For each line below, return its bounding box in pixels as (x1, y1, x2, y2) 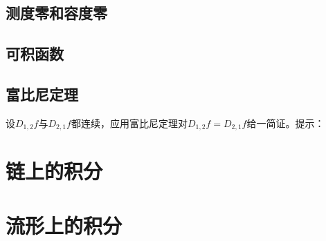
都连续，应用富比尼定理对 (71, 115, 188, 130)
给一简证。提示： (246, 115, 325, 130)
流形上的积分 (6, 211, 123, 239)
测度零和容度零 (6, 2, 107, 23)
